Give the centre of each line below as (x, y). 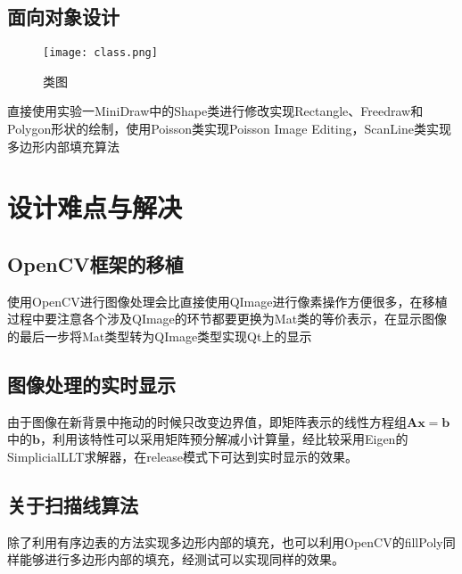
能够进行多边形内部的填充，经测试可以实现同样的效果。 (181, 559)
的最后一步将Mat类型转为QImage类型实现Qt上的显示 (160, 336)
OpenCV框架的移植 (95, 264)
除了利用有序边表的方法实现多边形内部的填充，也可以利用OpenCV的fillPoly (225, 541)
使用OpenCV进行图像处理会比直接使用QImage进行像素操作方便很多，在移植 (227, 301)
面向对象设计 (63, 16)
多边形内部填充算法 (63, 146)
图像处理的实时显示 (91, 384)
